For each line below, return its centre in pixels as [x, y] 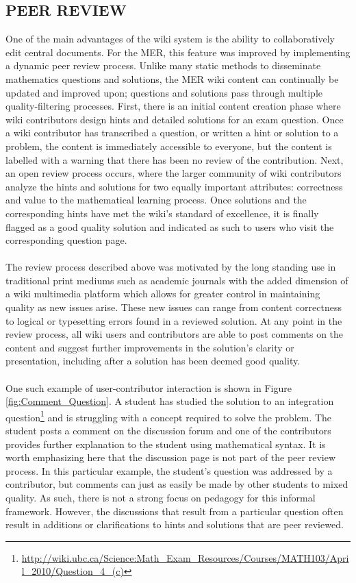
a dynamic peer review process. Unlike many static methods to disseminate [163, 65]
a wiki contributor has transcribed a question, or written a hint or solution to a [172, 133]
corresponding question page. [66, 240]
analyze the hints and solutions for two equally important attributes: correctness [174, 186]
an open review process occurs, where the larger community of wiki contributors [174, 173]
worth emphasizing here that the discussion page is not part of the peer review [171, 457]
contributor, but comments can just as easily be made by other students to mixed [177, 484]
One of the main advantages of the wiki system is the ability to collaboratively [170, 39]
